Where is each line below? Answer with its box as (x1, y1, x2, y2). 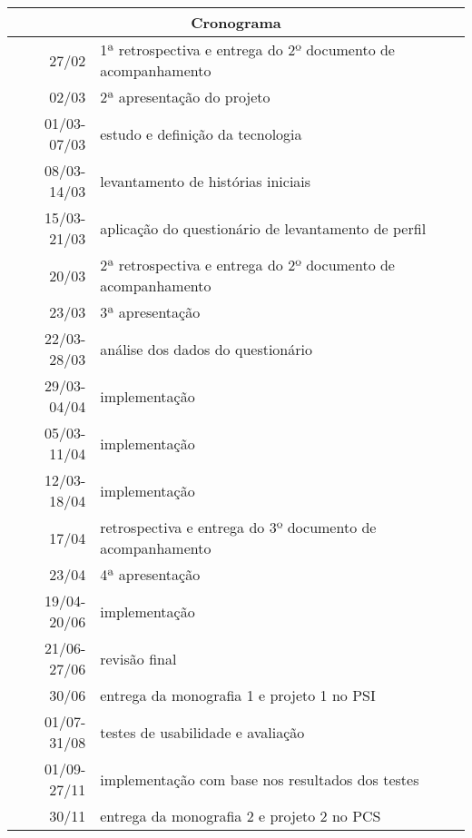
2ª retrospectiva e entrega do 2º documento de (100, 254, 395, 275)
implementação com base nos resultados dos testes (100, 768, 419, 790)
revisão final (100, 647, 177, 669)
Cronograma (191, 12, 281, 33)
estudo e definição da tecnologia (100, 123, 302, 144)
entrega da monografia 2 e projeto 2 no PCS (100, 805, 381, 826)
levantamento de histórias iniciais (100, 170, 311, 192)
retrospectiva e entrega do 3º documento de (100, 517, 377, 537)
